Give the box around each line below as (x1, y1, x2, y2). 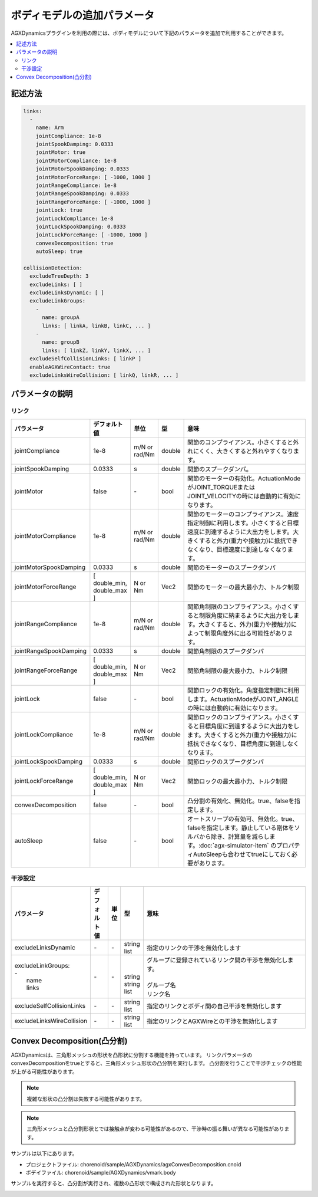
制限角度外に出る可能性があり (204, 629, 287, 637)
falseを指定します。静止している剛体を (187, 823, 294, 831)
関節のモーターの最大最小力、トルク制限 (187, 583, 300, 591)
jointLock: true (35, 207, 82, 213)
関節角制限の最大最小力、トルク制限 (187, 666, 288, 675)
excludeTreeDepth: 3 (29, 273, 89, 279)
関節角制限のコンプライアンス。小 (187, 602, 281, 610)
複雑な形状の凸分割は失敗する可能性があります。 (26, 1095, 145, 1102)
